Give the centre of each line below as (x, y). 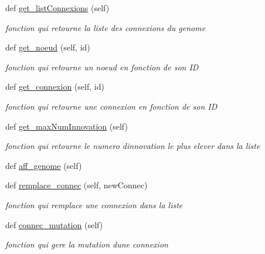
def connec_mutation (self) (54, 224)
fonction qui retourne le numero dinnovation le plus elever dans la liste (133, 146)
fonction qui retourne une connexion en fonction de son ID (111, 106)
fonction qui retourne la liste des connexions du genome (106, 27)
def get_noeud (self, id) (48, 47)
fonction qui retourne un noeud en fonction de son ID (102, 67)
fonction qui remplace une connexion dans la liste (94, 204)
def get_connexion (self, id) (55, 87)
